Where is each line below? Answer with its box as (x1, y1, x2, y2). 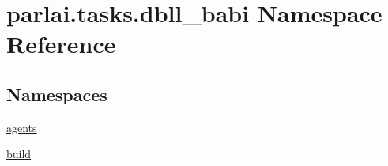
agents (6, 119, 37, 135)
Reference (6, 28, 116, 60)
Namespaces (6, 81, 107, 106)
